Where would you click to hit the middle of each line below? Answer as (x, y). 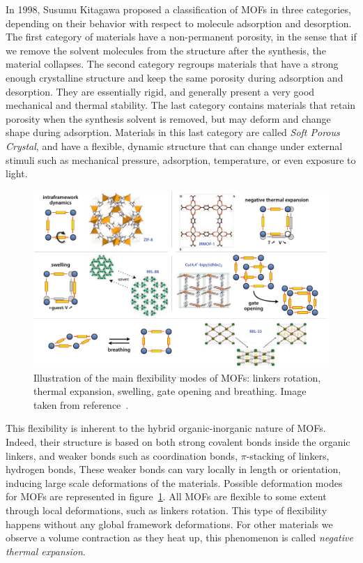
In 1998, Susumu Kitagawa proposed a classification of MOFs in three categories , (178, 9)
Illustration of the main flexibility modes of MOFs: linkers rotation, (177, 377)
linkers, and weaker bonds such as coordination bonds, (122, 455)
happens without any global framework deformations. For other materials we (169, 524)
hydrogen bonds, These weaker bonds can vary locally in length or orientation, (173, 469)
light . (17, 173)
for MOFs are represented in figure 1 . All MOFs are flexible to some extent (166, 496)
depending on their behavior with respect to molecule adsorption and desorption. (179, 23)
